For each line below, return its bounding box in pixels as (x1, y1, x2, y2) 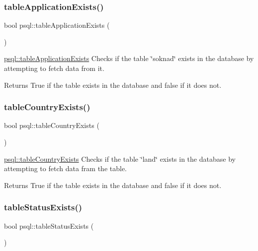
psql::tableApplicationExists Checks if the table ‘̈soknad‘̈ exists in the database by (4, 53, 254, 63)
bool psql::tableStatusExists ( (4, 220, 94, 231)
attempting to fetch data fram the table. (4, 163, 127, 174)
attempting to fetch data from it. (4, 63, 104, 73)
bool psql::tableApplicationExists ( (4, 20, 110, 30)
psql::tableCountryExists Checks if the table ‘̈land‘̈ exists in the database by (4, 153, 236, 164)
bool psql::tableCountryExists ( (4, 120, 99, 130)
